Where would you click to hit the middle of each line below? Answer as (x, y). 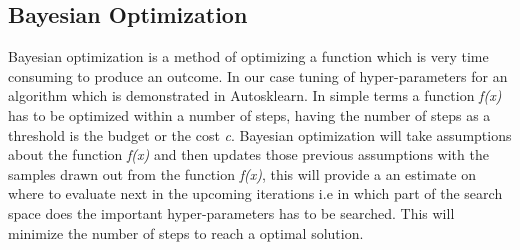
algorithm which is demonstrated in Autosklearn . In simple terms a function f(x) (255, 95)
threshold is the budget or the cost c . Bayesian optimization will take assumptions (260, 134)
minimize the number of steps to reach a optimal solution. (186, 232)
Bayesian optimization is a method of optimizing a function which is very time (248, 56)
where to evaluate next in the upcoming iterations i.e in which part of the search (255, 193)
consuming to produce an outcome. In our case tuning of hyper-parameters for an (258, 75)
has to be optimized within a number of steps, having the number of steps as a (249, 114)
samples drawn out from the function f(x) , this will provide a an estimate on (242, 173)
